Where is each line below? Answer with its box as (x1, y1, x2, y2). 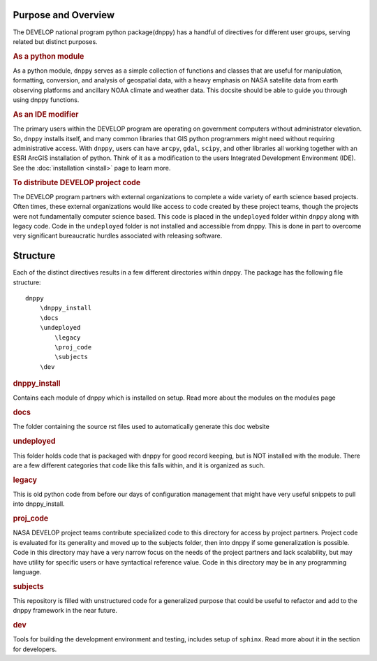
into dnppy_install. (13, 500, 66, 508)
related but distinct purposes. (13, 37, 98, 45)
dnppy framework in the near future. (13, 606, 118, 615)
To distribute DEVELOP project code (13, 177, 141, 187)
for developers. (13, 645, 57, 653)
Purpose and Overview (13, 9, 115, 21)
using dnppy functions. (13, 96, 80, 104)
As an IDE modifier (13, 109, 79, 119)
